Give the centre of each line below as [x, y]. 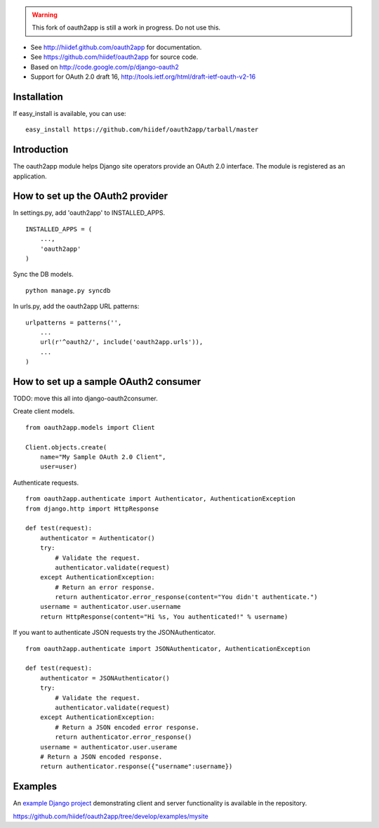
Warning [45, 15]
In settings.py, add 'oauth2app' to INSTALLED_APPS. [89, 213]
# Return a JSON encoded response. [101, 756]
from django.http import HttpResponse [92, 508]
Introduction [41, 150]
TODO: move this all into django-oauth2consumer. [85, 399]
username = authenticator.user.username [111, 607]
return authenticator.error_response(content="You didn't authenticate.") [186, 597]
